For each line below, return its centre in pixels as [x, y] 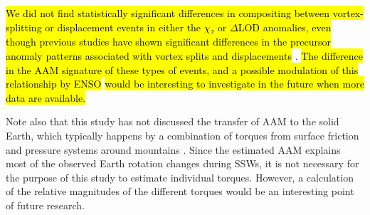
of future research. [46, 205]
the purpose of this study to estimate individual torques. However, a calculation [180, 177]
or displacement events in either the [123, 27]
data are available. [46, 97]
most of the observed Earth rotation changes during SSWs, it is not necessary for [183, 163]
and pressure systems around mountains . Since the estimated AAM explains [173, 149]
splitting [24, 27]
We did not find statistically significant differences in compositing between [168, 13]
